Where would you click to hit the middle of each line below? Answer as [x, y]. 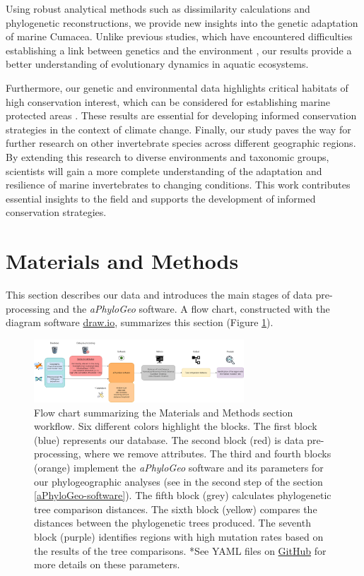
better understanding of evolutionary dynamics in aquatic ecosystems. [157, 64]
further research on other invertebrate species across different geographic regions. [181, 143]
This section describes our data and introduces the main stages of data [159, 295]
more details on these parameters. [107, 564]
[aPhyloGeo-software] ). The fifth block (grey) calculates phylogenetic [183, 495]
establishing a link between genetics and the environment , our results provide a [179, 50]
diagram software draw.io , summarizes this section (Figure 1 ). [140, 322]
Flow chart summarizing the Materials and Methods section [164, 412]
